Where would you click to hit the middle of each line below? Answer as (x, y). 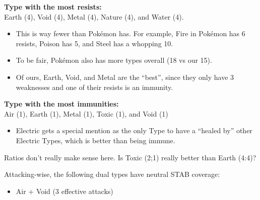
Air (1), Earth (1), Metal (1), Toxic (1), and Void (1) (86, 113)
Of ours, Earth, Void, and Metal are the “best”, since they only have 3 (125, 77)
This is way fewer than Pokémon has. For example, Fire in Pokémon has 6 (131, 33)
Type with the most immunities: (61, 104)
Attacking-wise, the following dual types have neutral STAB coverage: (112, 174)
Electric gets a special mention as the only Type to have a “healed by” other (134, 130)
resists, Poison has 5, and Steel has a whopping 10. (94, 43)
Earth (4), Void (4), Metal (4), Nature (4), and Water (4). (94, 16)
